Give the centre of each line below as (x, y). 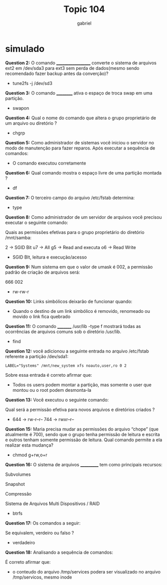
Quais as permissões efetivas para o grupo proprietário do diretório (75, 232)
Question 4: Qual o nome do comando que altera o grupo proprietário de (81, 118)
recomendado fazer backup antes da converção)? (57, 73)
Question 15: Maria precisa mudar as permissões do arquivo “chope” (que (82, 429)
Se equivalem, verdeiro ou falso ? (40, 533)
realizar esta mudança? (29, 445)
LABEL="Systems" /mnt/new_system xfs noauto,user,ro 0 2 (66, 366)
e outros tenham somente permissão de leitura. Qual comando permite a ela (84, 440)
